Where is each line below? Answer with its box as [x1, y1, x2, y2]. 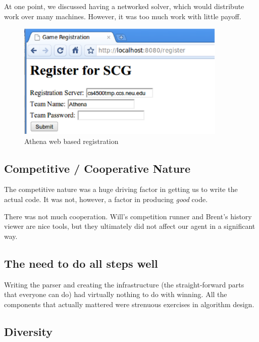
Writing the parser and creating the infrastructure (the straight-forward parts [4, 279, 244, 289]
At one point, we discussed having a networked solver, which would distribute [4, 1, 244, 11]
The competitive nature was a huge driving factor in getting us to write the [4, 184, 238, 194]
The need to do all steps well [4, 255, 158, 271]
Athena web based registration [24, 135, 119, 146]
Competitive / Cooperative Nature [4, 160, 191, 176]
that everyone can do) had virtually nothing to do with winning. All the [4, 289, 227, 300]
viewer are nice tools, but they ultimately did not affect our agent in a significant [4, 221, 255, 231]
